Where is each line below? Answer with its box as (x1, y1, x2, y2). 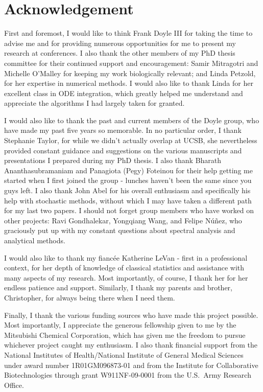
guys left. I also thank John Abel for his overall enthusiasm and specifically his (4, 185, 251, 196)
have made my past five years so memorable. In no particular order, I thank (4, 125, 242, 135)
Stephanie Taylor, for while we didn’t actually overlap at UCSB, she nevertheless (4, 135, 257, 146)
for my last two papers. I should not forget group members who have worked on (4, 205, 254, 216)
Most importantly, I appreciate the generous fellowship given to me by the (4, 319, 236, 330)
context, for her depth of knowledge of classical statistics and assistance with (4, 262, 245, 273)
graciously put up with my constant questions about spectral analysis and (4, 225, 235, 236)
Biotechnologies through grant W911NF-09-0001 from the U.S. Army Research (4, 370, 251, 380)
